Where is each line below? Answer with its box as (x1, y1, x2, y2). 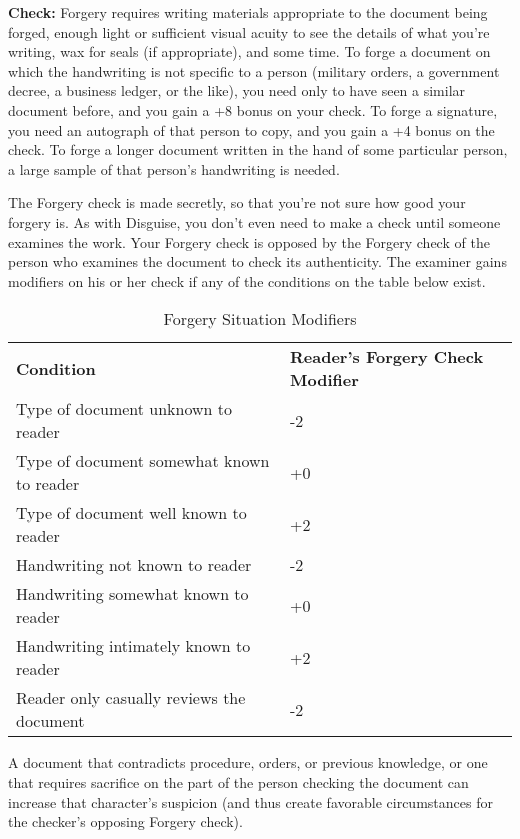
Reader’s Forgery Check (290, 345, 484, 369)
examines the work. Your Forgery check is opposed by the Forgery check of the (8, 231, 490, 252)
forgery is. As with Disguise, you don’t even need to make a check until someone (8, 211, 501, 232)
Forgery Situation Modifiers (163, 307, 357, 331)
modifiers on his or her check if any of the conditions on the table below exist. (8, 270, 486, 291)
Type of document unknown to (16, 397, 233, 421)
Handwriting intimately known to (16, 634, 251, 658)
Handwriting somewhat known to (16, 582, 249, 606)
